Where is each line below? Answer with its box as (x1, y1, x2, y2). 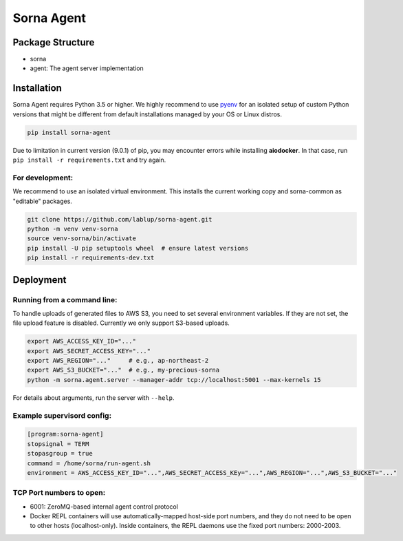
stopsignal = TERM (27, 440, 89, 447)
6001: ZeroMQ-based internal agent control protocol (30, 502, 179, 511)
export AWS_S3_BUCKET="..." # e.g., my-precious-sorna (27, 366, 220, 374)
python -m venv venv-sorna (27, 225, 118, 233)
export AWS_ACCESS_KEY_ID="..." (27, 337, 137, 346)
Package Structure (12, 36, 95, 48)
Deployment (12, 274, 67, 286)
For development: (12, 173, 74, 182)
